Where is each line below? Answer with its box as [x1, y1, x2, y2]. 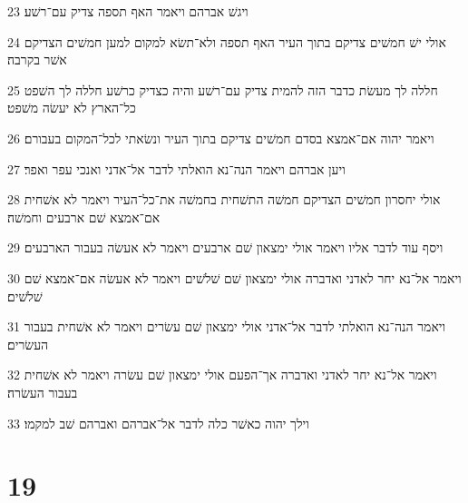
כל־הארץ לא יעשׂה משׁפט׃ [7, 98, 136, 117]
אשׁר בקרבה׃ [7, 50, 67, 69]
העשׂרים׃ [7, 334, 49, 353]
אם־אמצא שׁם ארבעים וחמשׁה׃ [7, 207, 161, 226]
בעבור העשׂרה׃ [7, 382, 78, 401]
